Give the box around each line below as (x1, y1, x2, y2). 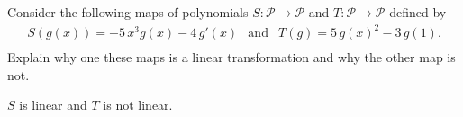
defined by (389, 3, 447, 21)
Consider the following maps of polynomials (7, 3, 249, 21)
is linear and (19, 95, 87, 114)
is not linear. (103, 95, 173, 114)
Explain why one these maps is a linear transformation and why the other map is (7, 48, 456, 67)
